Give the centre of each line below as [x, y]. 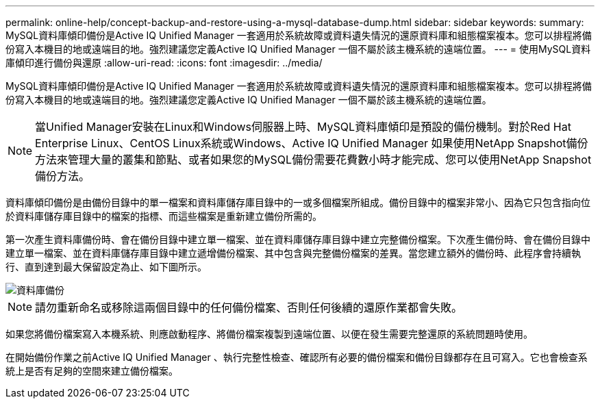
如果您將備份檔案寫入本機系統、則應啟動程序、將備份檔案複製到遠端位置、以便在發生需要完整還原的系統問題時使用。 [269, 334]
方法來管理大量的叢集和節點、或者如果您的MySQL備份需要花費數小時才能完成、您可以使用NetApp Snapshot [313, 160]
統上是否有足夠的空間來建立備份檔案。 [92, 371]
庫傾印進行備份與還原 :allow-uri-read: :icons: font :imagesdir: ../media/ [164, 63]
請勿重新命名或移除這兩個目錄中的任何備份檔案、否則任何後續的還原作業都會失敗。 [249, 307]
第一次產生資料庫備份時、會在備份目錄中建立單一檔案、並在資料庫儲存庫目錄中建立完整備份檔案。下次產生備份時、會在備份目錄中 [298, 239]
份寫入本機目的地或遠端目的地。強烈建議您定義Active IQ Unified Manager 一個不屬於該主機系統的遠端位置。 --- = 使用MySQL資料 [298, 49]
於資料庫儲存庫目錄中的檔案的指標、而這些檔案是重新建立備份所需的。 [164, 216]
